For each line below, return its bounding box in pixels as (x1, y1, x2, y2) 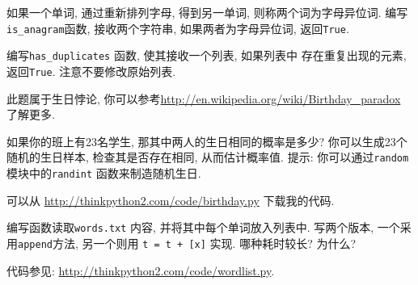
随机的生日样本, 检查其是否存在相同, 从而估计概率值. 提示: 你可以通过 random (6, 149, 409, 166)
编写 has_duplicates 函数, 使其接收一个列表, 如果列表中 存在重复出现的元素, (6, 47, 407, 64)
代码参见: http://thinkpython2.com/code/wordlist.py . (6, 262, 275, 279)
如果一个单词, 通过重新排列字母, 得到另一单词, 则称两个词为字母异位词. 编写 (6, 4, 408, 20)
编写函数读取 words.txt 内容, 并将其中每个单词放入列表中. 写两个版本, (6, 219, 374, 236)
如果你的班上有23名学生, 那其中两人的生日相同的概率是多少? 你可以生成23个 (6, 132, 407, 149)
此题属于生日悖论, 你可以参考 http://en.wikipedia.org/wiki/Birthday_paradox (6, 90, 401, 107)
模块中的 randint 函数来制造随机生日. (6, 165, 201, 181)
